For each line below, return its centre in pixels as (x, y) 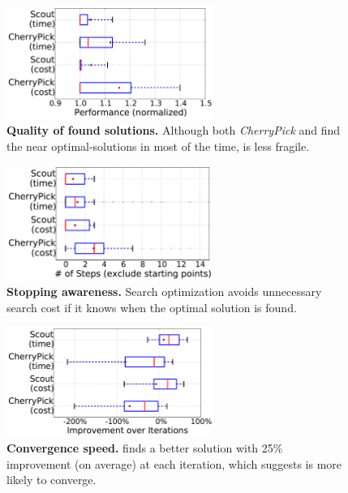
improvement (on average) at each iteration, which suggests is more (174, 463)
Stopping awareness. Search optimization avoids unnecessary (164, 292)
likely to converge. (52, 480)
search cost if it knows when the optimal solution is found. (152, 307)
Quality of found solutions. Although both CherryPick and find (174, 130)
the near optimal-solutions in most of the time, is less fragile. (158, 146)
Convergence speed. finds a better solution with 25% (145, 448)
